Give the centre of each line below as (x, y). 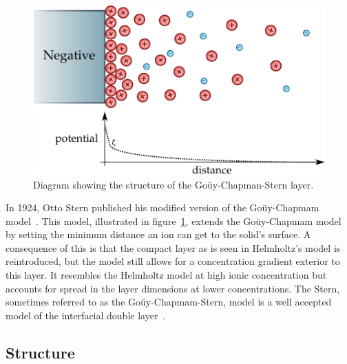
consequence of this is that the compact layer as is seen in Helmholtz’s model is (173, 247)
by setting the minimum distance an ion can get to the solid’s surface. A (158, 234)
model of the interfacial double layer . (86, 315)
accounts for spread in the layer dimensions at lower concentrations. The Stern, (173, 288)
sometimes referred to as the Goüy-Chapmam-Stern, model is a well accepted (169, 302)
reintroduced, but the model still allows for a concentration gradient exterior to (173, 261)
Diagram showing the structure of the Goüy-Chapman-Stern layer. (173, 184)
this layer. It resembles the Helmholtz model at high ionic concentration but (166, 275)
